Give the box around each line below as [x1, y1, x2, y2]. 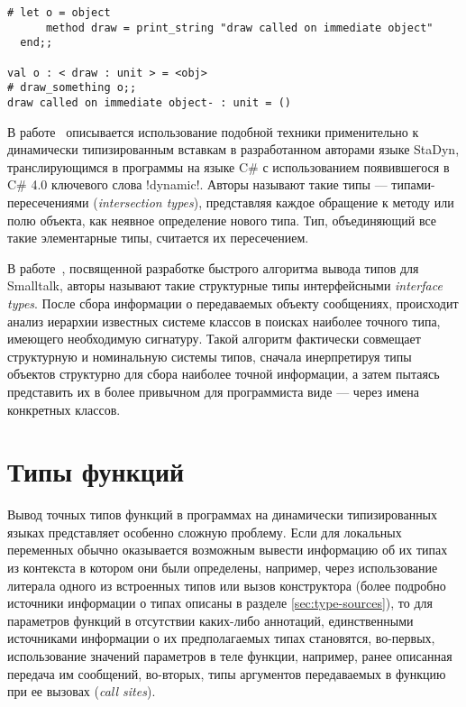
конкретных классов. [7, 399, 121, 418]
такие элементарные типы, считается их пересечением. [7, 228, 309, 247]
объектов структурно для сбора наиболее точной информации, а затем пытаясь [7, 364, 440, 383]
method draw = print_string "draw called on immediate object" [45, 21, 434, 34]
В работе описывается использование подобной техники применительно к [7, 122, 419, 141]
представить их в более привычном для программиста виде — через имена [7, 381, 419, 400]
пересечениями [7, 192, 89, 211]
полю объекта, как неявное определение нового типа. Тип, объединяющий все [7, 210, 437, 229]
